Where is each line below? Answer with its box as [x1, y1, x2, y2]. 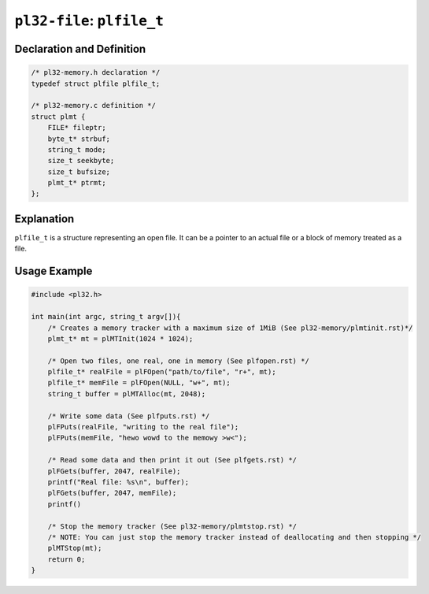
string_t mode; [47, 145, 106, 154]
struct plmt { [31, 112, 86, 121]
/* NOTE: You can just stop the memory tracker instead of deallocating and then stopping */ [47, 533, 421, 541]
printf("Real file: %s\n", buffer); [47, 477, 189, 486]
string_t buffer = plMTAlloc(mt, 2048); [47, 389, 206, 398]
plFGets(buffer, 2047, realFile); [47, 466, 181, 476]
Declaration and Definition [14, 42, 146, 55]
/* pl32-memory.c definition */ [31, 101, 157, 110]
